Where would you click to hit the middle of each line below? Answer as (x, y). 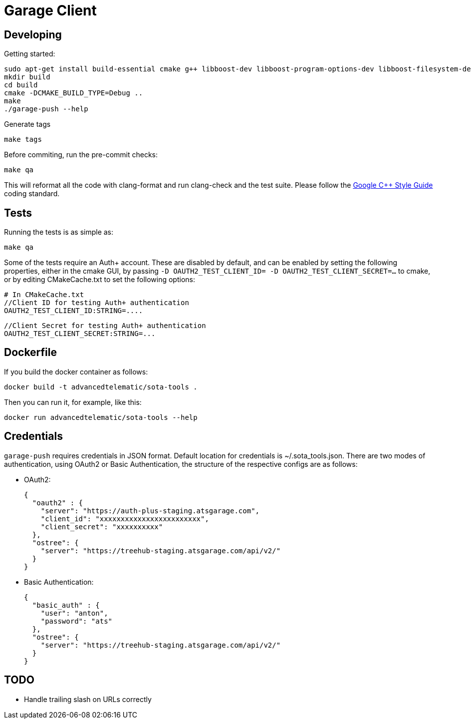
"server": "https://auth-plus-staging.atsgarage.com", (150, 511)
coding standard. (32, 194)
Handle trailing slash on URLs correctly (88, 699)
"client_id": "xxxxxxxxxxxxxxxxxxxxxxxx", (125, 519)
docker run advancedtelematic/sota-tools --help (101, 417)
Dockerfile (31, 353)
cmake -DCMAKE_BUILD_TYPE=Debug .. (74, 93)
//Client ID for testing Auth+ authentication (97, 303)
